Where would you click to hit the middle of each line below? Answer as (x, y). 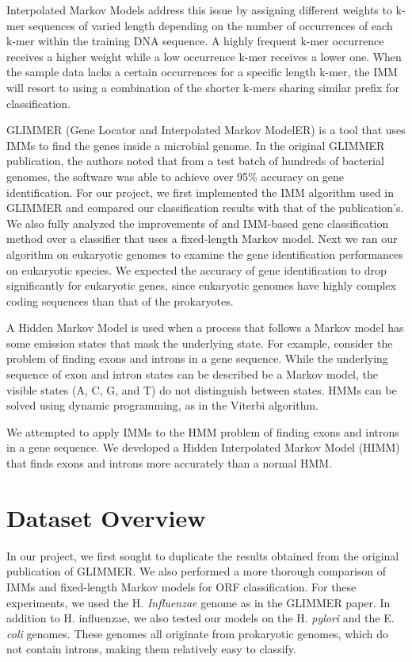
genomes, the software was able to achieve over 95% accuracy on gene (175, 176)
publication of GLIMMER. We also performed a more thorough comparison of (196, 571)
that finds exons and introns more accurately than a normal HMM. (170, 463)
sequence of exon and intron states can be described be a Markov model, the (193, 374)
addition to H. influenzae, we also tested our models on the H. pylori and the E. (200, 618)
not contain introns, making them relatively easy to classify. (151, 649)
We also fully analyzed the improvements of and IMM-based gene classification (198, 223)
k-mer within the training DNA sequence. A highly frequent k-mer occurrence (195, 41)
